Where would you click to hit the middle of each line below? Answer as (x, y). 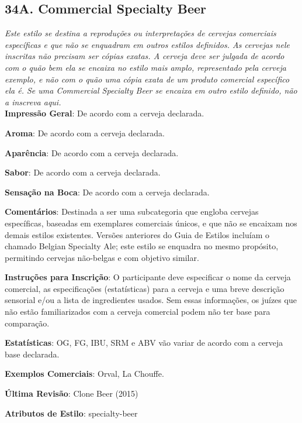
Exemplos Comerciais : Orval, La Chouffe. (84, 374)
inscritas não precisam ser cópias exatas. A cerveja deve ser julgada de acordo (145, 56)
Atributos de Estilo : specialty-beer (71, 413)
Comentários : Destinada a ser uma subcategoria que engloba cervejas (132, 211)
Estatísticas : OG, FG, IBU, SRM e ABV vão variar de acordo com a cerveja (144, 343)
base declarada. (32, 354)
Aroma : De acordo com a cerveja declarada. (85, 133)
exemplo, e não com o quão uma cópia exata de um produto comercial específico (147, 79)
